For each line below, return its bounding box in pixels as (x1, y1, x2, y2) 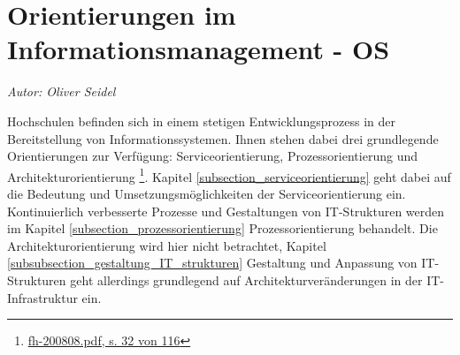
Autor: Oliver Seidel (7, 82, 116, 101)
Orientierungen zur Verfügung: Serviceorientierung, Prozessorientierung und (7, 147, 418, 165)
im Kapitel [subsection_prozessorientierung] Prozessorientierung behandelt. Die (7, 219, 438, 238)
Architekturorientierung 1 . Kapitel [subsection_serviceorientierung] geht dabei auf (7, 164, 451, 185)
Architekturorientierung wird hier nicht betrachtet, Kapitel (7, 236, 326, 254)
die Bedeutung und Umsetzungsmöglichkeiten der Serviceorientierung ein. (7, 184, 406, 202)
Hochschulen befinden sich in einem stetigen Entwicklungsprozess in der (7, 111, 395, 130)
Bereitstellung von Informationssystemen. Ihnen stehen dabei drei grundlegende (7, 129, 439, 147)
